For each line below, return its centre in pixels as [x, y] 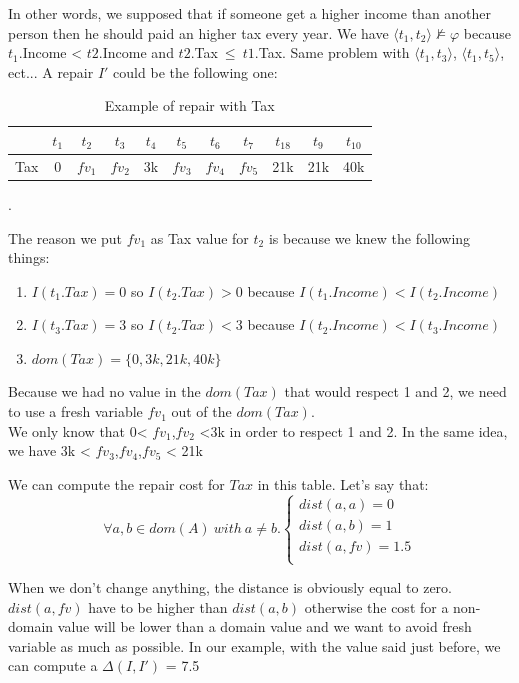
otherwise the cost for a [376, 606]
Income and [138, 52]
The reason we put [65, 237]
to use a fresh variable [75, 411]
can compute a [53, 665]
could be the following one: [195, 71]
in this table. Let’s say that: [343, 483]
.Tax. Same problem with [332, 52]
